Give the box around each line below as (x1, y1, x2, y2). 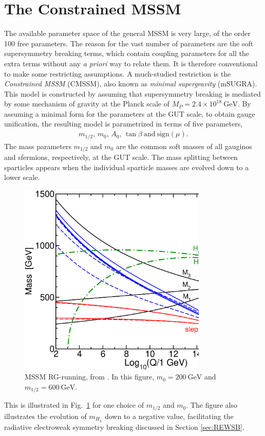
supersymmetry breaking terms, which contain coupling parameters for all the (4, 48, 249, 59)
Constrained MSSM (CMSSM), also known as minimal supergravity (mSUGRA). (4, 78, 257, 89)
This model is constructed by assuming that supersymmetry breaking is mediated (4, 88, 261, 99)
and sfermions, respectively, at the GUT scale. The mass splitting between (4, 152, 238, 162)
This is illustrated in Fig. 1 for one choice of (4, 399, 144, 410)
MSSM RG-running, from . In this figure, (25, 371, 155, 382)
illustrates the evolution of (4, 410, 87, 421)
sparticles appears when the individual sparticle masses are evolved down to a (4, 161, 249, 172)
